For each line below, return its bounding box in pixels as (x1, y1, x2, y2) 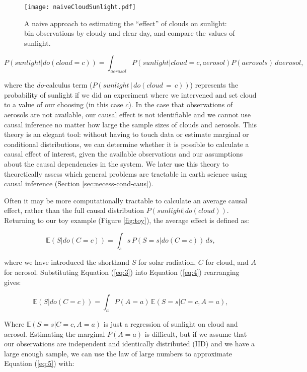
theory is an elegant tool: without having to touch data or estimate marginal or (4, 129, 249, 139)
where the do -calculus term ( (4, 80, 93, 90)
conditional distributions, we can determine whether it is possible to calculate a (4, 138, 249, 149)
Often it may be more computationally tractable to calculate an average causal (4, 195, 248, 205)
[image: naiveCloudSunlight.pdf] (24, 4, 136, 11)
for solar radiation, (138, 257, 196, 267)
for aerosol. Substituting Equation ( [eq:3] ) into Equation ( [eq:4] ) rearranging (4, 266, 240, 277)
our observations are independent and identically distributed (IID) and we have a (4, 338, 255, 349)
